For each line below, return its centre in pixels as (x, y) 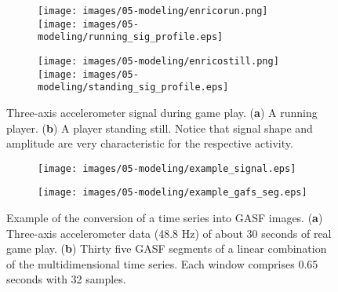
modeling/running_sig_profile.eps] (131, 37)
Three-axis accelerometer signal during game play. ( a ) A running (162, 112)
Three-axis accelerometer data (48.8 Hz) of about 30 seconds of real (169, 233)
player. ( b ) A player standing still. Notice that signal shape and (160, 128)
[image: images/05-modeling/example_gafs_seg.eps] (173, 193)
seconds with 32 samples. (66, 279)
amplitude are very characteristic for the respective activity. (150, 143)
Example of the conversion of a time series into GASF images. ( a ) (165, 218)
